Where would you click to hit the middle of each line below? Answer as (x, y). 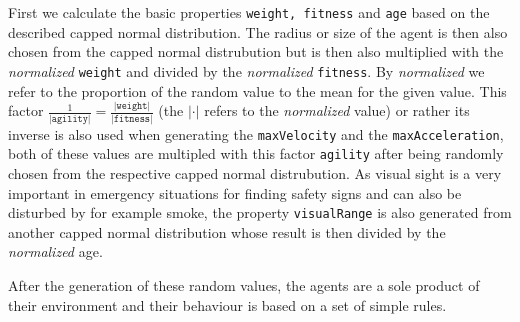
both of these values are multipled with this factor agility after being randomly (256, 153)
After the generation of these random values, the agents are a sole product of (244, 285)
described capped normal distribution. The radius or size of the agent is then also (258, 31)
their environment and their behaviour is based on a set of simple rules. (227, 304)
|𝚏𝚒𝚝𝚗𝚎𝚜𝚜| (132, 118)
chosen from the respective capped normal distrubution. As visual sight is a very (255, 173)
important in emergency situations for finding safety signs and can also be (235, 192)
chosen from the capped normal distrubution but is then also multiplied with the (256, 51)
